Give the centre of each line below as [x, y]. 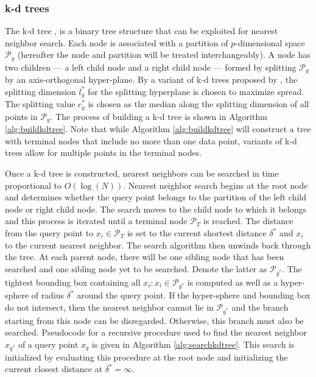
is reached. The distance [248, 221]
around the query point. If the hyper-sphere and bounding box [194, 295]
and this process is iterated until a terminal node [96, 221]
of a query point [48, 344]
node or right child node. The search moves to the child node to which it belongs [156, 209]
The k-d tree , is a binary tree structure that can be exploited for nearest [142, 31]
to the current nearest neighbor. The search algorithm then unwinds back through [158, 245]
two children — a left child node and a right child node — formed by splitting [151, 67]
